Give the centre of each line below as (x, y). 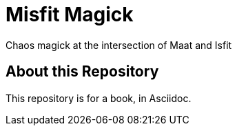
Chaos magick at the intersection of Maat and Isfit (119, 45)
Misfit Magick (70, 14)
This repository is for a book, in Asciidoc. (99, 98)
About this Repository (82, 72)
